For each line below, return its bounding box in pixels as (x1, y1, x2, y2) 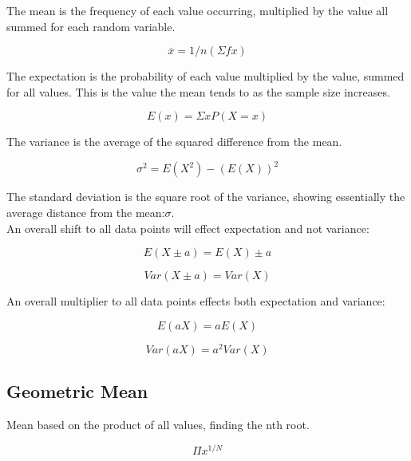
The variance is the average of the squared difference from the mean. (6, 133, 342, 150)
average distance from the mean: (6, 204, 165, 221)
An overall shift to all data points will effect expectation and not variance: (6, 219, 370, 236)
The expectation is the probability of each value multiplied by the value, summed (6, 68, 405, 85)
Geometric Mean (6, 379, 148, 404)
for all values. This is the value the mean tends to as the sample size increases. (6, 83, 390, 100)
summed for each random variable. (6, 18, 176, 34)
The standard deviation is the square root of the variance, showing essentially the (6, 188, 405, 205)
